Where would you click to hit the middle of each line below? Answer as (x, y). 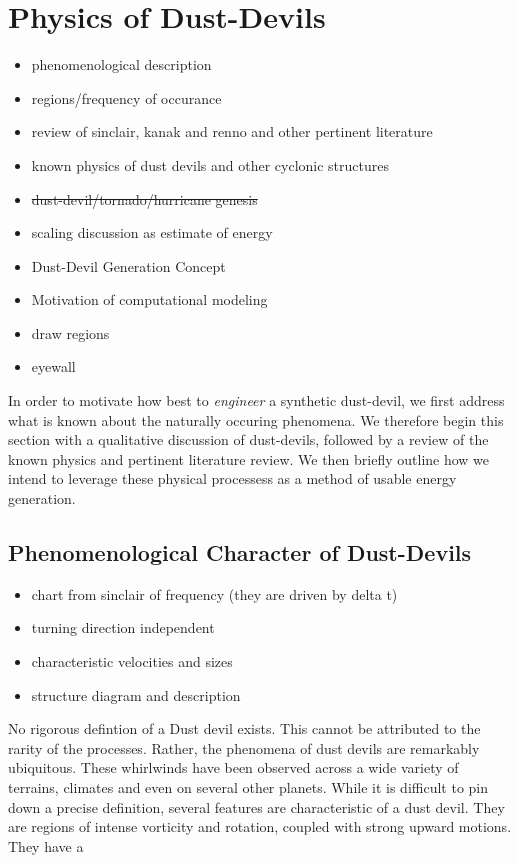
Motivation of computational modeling (149, 299)
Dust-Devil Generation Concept (128, 265)
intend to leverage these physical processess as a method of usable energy (232, 478)
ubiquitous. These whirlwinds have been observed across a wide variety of (233, 767)
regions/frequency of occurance (126, 97)
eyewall (53, 366)
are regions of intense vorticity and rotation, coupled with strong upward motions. (260, 826)
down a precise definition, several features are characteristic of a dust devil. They (256, 806)
